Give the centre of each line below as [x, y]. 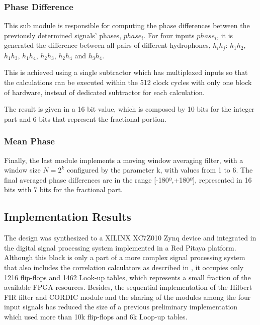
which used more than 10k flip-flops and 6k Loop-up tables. [96, 316]
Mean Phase [29, 141]
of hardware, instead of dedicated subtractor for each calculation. [104, 92]
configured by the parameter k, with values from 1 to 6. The [160, 170]
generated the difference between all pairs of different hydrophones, [107, 45]
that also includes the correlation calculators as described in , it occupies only [124, 267]
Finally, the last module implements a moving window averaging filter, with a [124, 160]
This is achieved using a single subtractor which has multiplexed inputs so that [126, 72]
